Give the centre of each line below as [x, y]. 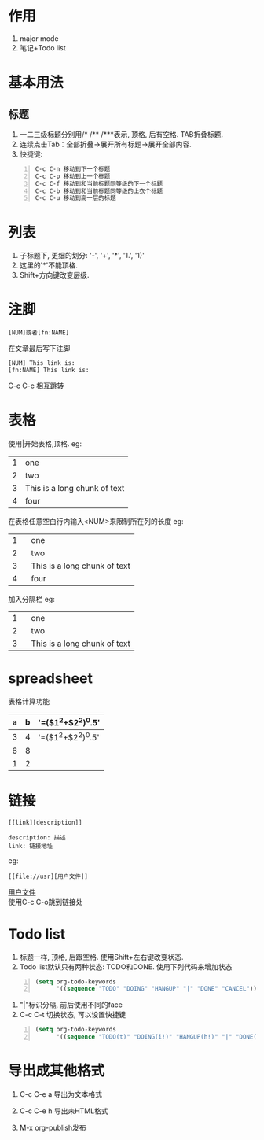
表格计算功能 [29, 702]
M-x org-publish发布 [53, 1128]
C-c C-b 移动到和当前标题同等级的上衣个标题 [99, 191]
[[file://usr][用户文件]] [48, 876]
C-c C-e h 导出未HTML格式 [64, 1111]
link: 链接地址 [31, 846]
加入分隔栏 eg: [31, 600]
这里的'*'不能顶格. [49, 265]
